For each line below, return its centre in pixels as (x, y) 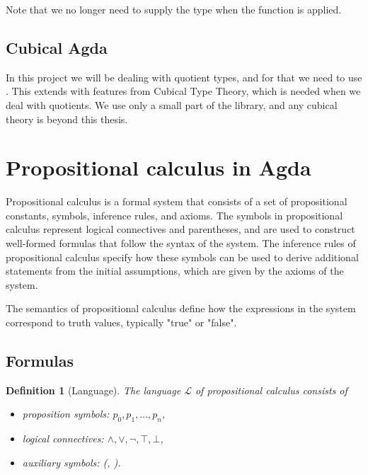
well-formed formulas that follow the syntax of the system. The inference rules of (181, 243)
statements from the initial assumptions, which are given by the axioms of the (175, 271)
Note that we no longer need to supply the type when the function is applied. (174, 9)
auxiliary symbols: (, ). (71, 462)
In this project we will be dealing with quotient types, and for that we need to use (184, 77)
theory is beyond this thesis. (67, 119)
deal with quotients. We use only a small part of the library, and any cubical (172, 104)
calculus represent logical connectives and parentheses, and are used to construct (180, 229)
